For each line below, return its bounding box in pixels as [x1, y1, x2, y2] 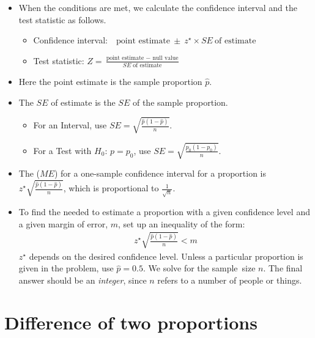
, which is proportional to [63, 182, 159, 194]
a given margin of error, [18, 217, 108, 230]
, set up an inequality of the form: [117, 217, 245, 230]
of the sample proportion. [132, 95, 228, 108]
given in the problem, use [18, 262, 114, 274]
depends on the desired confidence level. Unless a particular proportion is [29, 249, 303, 262]
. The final [263, 262, 303, 274]
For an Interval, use [33, 119, 107, 131]
